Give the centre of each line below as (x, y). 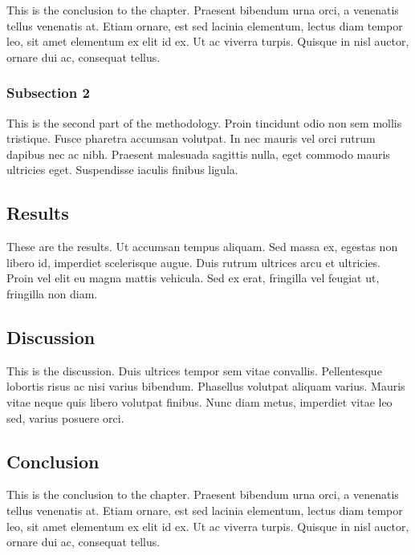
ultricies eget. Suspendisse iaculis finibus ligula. (122, 170)
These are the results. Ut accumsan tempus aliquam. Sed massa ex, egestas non (202, 247)
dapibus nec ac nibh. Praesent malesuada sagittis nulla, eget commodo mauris (198, 154)
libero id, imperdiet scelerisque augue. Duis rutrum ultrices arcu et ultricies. (194, 262)
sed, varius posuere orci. (65, 417)
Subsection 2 (48, 93)
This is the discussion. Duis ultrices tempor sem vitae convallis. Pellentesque (194, 370)
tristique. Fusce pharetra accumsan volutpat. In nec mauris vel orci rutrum (191, 138)
